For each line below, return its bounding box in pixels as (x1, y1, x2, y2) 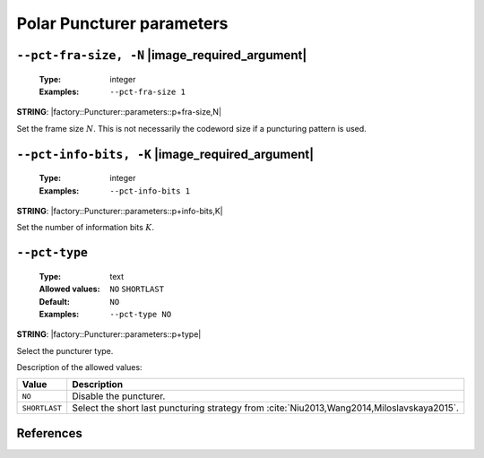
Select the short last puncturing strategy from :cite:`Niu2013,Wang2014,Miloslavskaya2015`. (72, 402, 459, 414)
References (16, 426, 82, 441)
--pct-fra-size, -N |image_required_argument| (16, 48, 307, 63)
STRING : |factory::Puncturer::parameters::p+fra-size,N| (16, 107, 222, 117)
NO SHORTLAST (109, 284, 165, 295)
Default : (39, 296, 71, 307)
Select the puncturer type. (16, 345, 114, 356)
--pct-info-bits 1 (109, 186, 191, 196)
